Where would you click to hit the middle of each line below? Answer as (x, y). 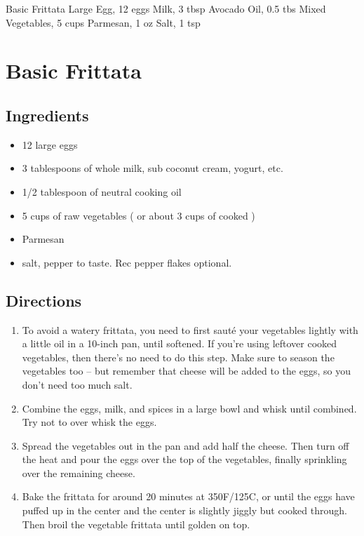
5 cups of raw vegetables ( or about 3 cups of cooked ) (139, 215)
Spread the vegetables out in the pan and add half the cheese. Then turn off (186, 445)
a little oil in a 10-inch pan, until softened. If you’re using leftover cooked (180, 343)
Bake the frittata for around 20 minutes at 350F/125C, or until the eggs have (188, 496)
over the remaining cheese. (79, 473)
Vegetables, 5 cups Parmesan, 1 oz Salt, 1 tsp (103, 22)
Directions (44, 300)
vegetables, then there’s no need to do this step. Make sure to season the (178, 357)
